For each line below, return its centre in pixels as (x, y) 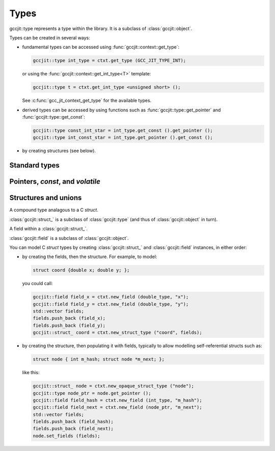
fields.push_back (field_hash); (73, 422)
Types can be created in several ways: (50, 38)
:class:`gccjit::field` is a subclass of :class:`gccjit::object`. (69, 238)
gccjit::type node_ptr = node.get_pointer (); (92, 393)
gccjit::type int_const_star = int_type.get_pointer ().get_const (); (123, 138)
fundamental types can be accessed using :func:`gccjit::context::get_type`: (101, 47)
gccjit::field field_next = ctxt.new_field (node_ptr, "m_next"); (117, 407)
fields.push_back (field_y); (69, 325)
